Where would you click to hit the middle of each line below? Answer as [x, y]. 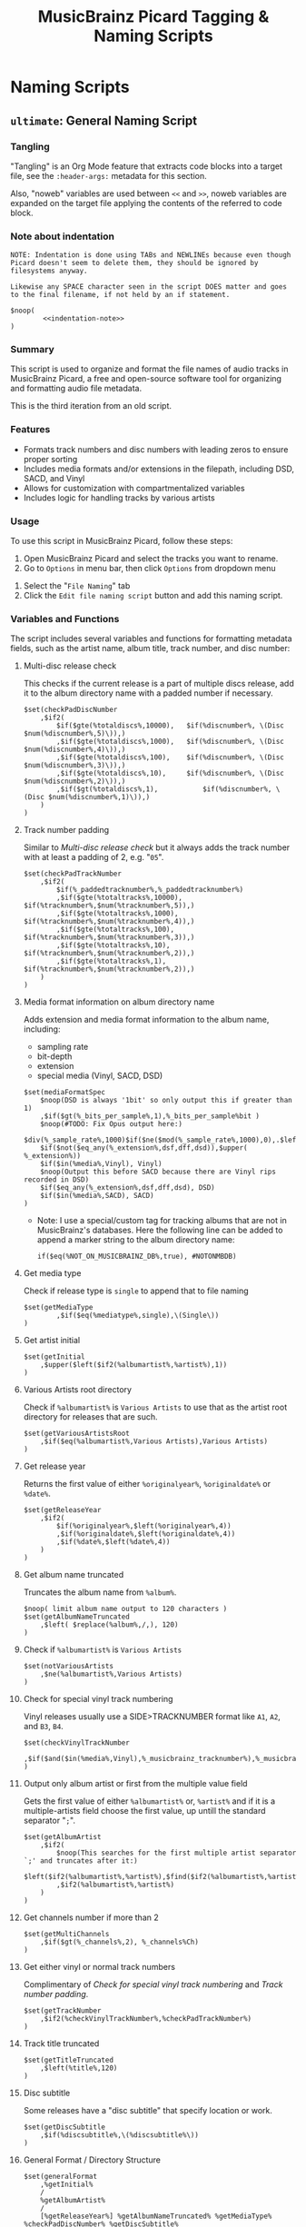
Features [30, 430]
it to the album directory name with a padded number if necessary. [148, 693]
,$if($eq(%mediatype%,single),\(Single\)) [138, 1316]
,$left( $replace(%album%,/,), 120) [109, 1625]
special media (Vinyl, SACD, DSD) [100, 1076]
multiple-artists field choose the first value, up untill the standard [144, 1811]
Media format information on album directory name [119, 1002]
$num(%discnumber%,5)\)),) [74, 734]
